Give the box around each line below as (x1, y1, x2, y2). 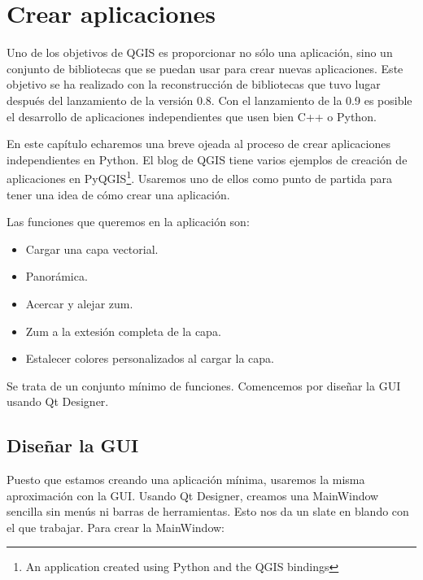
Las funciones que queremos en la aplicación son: (7, 213, 250, 230)
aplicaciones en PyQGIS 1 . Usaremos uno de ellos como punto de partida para (7, 168, 393, 186)
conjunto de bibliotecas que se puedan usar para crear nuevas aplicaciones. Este (7, 59, 403, 76)
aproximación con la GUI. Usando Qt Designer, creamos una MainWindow (7, 486, 379, 504)
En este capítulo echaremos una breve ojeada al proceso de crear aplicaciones (7, 135, 390, 152)
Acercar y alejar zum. (25, 294, 133, 312)
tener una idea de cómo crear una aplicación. (7, 185, 230, 203)
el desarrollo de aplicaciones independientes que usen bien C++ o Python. (7, 107, 377, 124)
